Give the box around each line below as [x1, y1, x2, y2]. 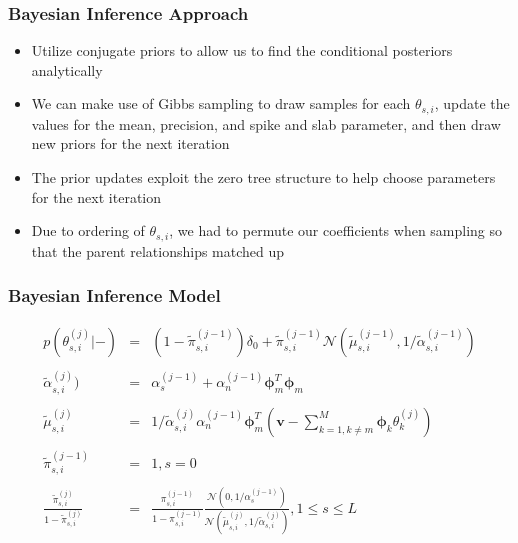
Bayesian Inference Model [8, 283, 221, 308]
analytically [31, 59, 103, 80]
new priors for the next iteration [31, 133, 230, 154]
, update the [434, 93, 510, 114]
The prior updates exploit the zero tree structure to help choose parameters [31, 167, 496, 188]
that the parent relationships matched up [31, 240, 285, 261]
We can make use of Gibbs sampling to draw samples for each [31, 93, 411, 114]
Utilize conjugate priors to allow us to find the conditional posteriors [31, 40, 453, 61]
